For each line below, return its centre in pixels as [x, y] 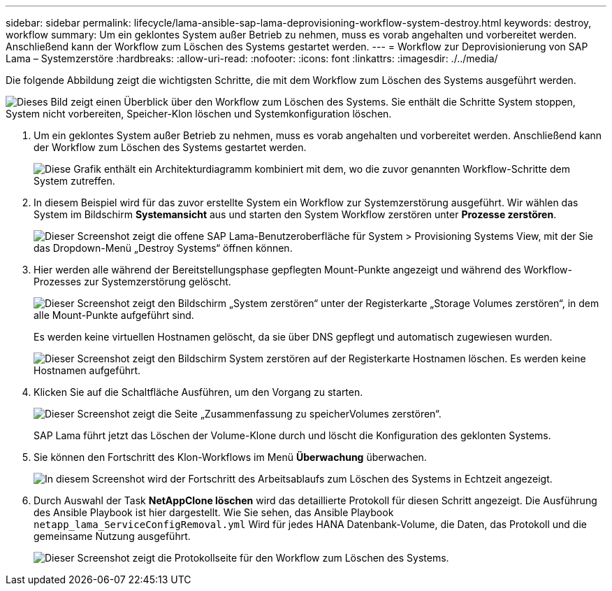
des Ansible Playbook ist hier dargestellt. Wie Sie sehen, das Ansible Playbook [214, 512]
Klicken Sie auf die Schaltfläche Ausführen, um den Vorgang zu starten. [198, 392]
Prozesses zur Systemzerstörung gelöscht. [132, 282]
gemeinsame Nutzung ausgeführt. [112, 536]
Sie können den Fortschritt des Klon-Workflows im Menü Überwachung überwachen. [230, 457]
